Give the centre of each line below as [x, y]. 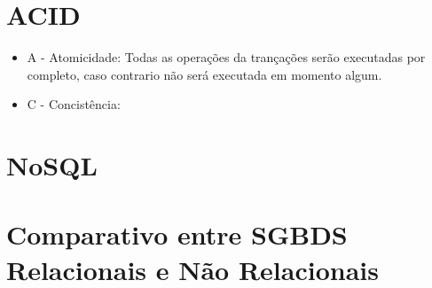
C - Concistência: [74, 104]
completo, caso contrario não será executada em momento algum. [204, 74]
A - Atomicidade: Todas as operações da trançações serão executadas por [226, 57]
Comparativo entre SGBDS [177, 234]
